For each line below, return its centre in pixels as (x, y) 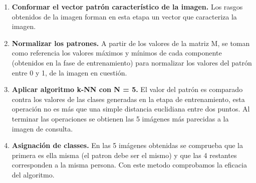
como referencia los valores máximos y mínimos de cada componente (117, 53)
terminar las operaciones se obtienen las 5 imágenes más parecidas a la (120, 118)
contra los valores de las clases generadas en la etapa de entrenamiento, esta (128, 99)
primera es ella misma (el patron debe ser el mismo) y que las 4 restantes (124, 155)
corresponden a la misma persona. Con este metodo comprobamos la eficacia (129, 165)
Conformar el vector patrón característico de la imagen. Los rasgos (127, 6)
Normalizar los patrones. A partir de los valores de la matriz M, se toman (131, 43)
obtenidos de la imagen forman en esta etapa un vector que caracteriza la (124, 16)
